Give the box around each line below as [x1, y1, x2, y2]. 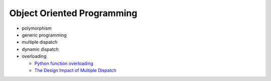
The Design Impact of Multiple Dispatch [34, 67, 116, 73]
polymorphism [22, 25, 52, 31]
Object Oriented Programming [9, 8, 138, 19]
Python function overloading [34, 60, 93, 66]
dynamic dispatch [22, 46, 59, 52]
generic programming [22, 32, 67, 38]
